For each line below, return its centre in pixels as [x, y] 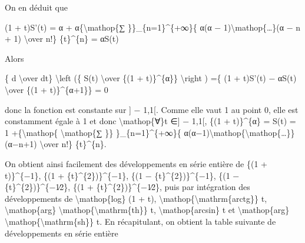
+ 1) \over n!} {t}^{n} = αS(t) [62, 39]
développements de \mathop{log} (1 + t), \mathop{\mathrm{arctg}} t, [136, 198]
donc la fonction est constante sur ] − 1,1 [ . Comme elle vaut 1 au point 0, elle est [152, 109]
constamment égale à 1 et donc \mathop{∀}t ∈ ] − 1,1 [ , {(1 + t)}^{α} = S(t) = [150, 121]
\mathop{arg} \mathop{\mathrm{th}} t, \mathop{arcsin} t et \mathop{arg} [147, 210]
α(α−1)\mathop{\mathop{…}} [239, 132]
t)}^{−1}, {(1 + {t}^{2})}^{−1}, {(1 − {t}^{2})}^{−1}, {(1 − [122, 175]
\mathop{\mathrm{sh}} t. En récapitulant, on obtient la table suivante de [140, 221]
